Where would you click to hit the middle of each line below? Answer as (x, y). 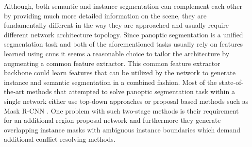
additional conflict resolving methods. (60, 139)
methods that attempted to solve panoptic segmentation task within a (131, 91)
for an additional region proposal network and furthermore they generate (112, 120)
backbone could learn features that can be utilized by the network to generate (120, 73)
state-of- (231, 82)
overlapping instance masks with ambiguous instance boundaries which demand (122, 129)
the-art (14, 91)
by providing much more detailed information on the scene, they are (105, 15)
